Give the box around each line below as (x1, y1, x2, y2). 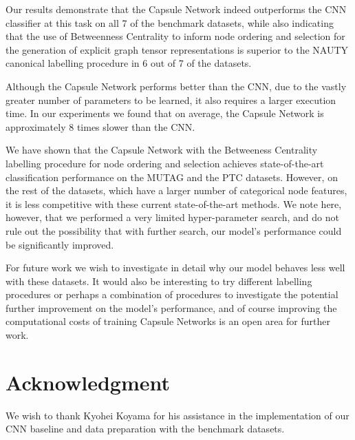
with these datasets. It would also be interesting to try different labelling (6, 273, 312, 288)
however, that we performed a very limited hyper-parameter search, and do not (6, 210, 339, 224)
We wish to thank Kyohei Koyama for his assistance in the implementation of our (6, 408, 349, 422)
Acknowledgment (6, 368, 170, 396)
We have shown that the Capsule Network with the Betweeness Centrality (6, 143, 318, 157)
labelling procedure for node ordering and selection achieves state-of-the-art (6, 156, 324, 170)
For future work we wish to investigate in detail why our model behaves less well (6, 260, 345, 275)
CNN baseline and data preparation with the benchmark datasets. (6, 421, 285, 436)
